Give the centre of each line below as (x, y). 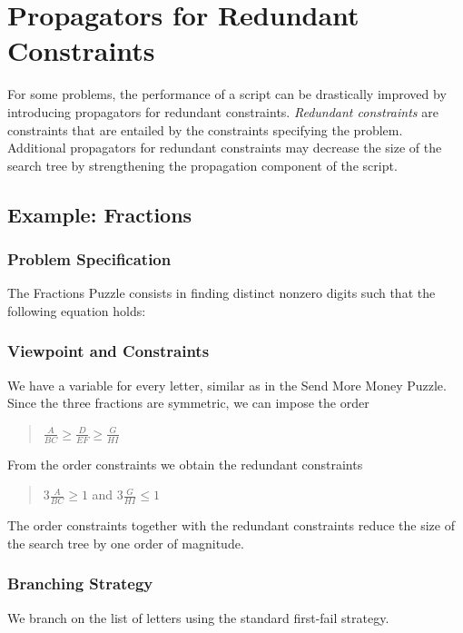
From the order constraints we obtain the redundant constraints (185, 464)
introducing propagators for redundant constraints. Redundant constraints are (223, 111)
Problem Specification (89, 258)
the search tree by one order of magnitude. (126, 543)
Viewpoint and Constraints (108, 351)
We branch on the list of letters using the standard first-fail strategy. (198, 617)
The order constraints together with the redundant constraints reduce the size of (231, 525)
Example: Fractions (100, 214)
